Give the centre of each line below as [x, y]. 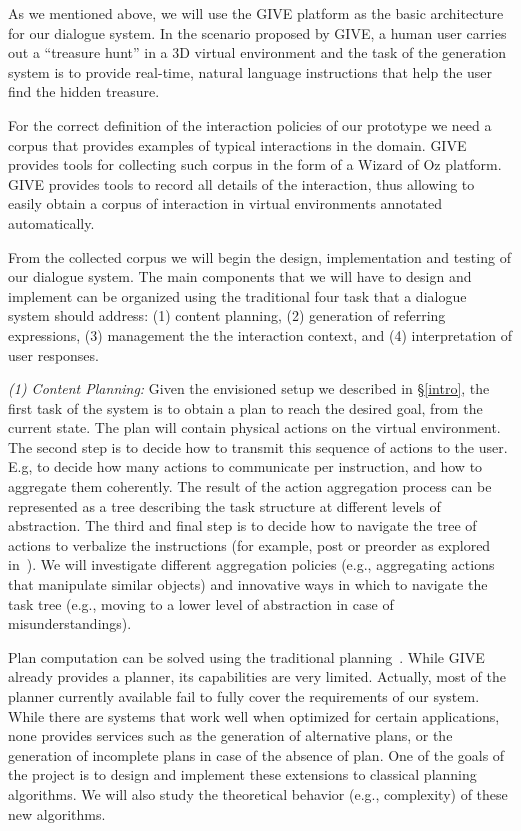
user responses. [53, 354]
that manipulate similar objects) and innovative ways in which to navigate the [248, 584]
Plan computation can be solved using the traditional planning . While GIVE [246, 656]
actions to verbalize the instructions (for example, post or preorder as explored [249, 544]
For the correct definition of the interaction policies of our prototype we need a [250, 124]
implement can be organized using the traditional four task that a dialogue [237, 295]
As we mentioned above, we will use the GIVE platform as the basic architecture [256, 13]
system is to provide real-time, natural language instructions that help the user [250, 71]
